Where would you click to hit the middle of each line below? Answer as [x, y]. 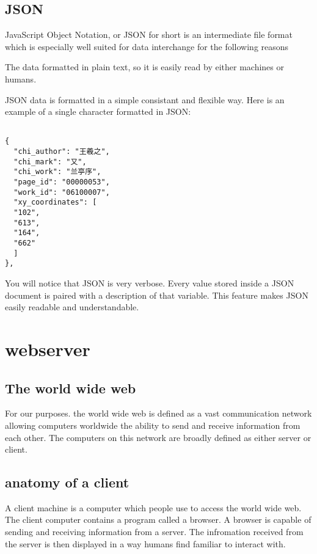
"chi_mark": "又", [50, 162]
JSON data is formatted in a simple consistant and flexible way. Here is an [145, 99]
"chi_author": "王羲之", [62, 152]
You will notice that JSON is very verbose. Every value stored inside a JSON [150, 282]
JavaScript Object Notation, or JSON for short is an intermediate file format [149, 35]
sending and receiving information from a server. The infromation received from [154, 532]
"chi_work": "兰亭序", [57, 172]
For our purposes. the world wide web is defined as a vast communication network [158, 413]
